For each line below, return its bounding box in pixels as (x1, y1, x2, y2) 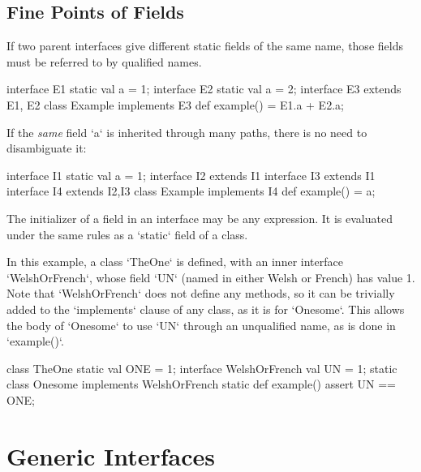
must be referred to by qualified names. (6, 53, 202, 70)
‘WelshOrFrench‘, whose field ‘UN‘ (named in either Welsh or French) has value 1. (6, 268, 415, 285)
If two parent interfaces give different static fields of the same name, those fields (6, 37, 403, 54)
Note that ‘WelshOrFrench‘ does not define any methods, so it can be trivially (6, 285, 395, 302)
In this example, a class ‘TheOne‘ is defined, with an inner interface (6, 253, 343, 270)
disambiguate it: (6, 139, 87, 157)
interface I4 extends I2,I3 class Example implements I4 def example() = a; (6, 182, 376, 200)
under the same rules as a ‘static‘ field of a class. (6, 225, 248, 242)
